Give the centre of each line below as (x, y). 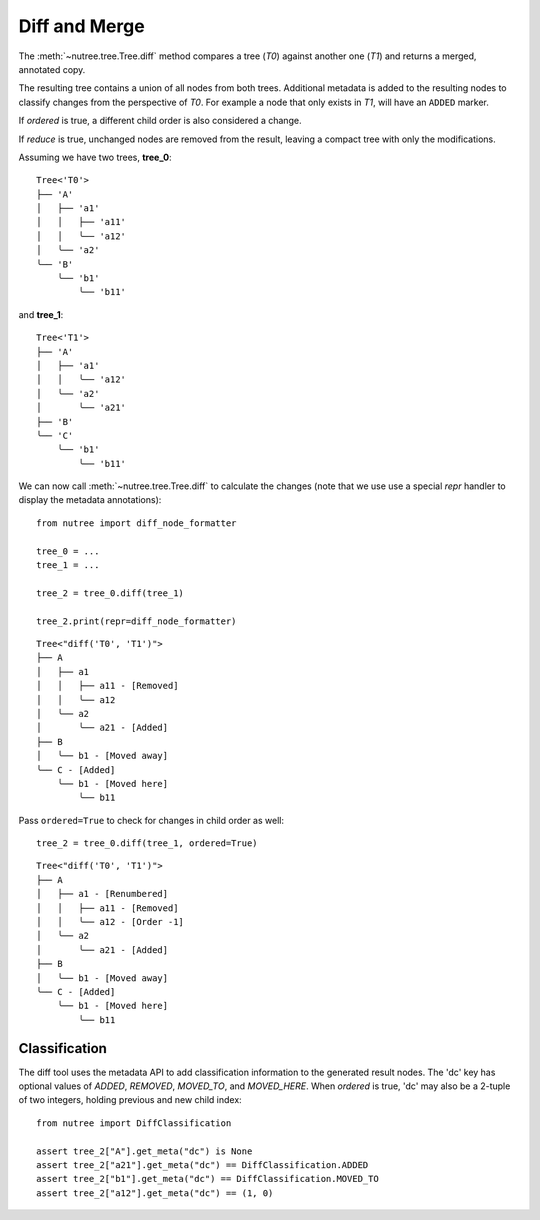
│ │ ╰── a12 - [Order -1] (110, 922)
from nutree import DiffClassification (134, 1123)
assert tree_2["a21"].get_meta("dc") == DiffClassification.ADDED (202, 1165)
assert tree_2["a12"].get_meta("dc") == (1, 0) (155, 1193)
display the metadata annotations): (90, 500)
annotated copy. (52, 69)
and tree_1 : (41, 314)
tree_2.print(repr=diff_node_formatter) (136, 621)
